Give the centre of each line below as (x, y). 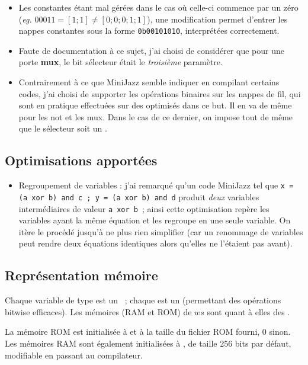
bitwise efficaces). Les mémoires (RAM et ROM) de (98, 311)
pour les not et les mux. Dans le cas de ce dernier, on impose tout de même (156, 116)
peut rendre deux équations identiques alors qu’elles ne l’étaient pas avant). (155, 243)
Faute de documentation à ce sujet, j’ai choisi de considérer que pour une (151, 50)
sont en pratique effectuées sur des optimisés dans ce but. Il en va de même (155, 105)
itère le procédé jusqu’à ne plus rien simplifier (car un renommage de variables (161, 231)
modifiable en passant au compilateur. (74, 355)
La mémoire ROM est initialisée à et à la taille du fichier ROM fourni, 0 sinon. (148, 332)
